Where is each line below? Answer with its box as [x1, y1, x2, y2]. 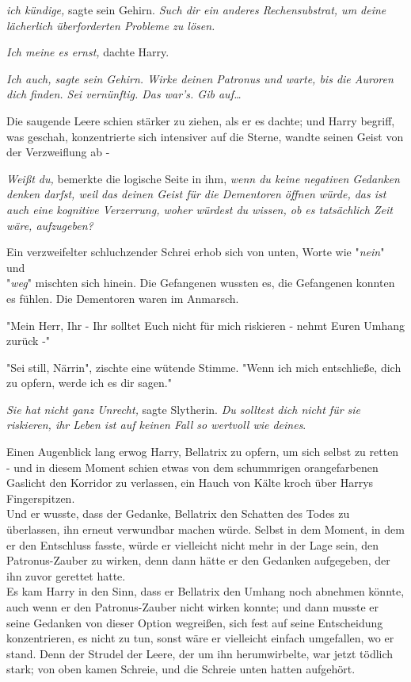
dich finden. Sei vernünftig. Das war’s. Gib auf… [6, 86, 242, 102]
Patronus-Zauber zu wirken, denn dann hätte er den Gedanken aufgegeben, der [6, 552, 390, 569]
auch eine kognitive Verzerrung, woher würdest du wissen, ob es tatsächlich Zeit [6, 201, 393, 217]
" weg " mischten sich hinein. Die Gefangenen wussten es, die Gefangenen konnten [6, 274, 395, 291]
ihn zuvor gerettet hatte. [6, 567, 126, 584]
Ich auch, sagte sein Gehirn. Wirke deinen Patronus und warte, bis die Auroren [6, 70, 394, 86]
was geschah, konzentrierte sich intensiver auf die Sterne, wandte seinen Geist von [6, 128, 404, 144]
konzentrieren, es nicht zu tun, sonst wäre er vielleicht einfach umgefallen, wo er [6, 630, 394, 646]
